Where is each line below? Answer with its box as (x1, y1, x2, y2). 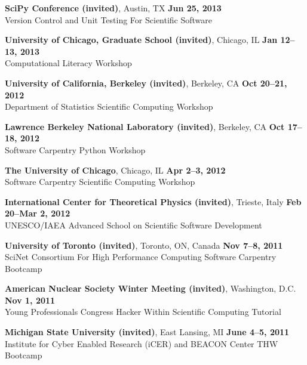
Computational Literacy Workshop (5, 57, 132, 69)
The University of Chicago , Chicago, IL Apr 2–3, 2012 (5, 163, 226, 176)
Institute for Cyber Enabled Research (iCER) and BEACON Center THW (5, 337, 278, 349)
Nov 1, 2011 (5, 293, 56, 306)
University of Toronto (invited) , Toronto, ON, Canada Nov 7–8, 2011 (5, 239, 283, 251)
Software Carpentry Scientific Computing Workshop (5, 175, 195, 188)
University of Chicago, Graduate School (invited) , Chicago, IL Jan (5, 33, 278, 46)
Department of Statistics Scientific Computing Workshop (5, 100, 213, 113)
